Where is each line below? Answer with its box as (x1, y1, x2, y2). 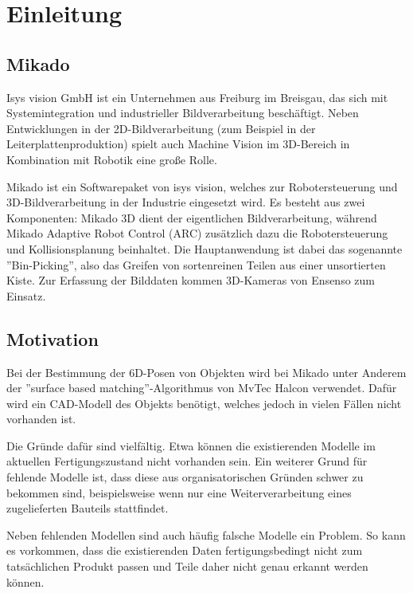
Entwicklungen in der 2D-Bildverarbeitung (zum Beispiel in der (6, 120, 316, 136)
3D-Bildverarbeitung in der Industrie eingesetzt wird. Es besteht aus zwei (6, 194, 365, 210)
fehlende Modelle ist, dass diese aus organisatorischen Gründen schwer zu (6, 469, 364, 485)
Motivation (6, 326, 99, 351)
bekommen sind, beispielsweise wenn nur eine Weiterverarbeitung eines (6, 484, 352, 501)
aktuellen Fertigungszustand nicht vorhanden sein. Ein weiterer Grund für (6, 453, 368, 469)
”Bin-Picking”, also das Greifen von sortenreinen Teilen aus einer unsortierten (6, 256, 386, 273)
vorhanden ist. (6, 410, 76, 427)
